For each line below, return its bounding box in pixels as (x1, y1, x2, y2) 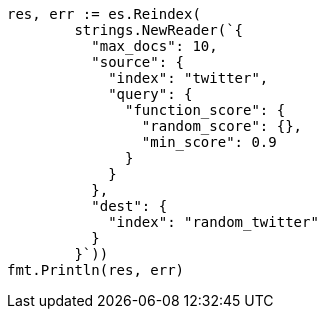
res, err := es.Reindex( (7, 6, 201, 22)
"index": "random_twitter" (108, 214, 319, 230)
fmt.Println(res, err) (7, 262, 185, 278)
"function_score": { (125, 102, 286, 118)
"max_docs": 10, (91, 38, 218, 54)
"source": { (91, 54, 185, 70)
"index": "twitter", (108, 70, 269, 86)
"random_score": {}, (141, 118, 303, 134)
